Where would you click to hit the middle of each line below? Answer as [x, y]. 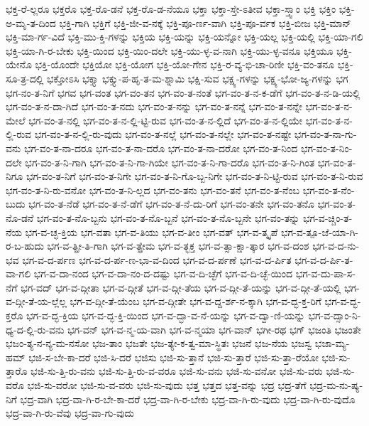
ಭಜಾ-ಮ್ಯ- [332, 343]
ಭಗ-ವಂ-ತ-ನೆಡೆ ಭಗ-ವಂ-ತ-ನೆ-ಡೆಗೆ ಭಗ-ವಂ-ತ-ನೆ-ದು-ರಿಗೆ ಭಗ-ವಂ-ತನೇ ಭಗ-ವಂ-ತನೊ [171, 204]
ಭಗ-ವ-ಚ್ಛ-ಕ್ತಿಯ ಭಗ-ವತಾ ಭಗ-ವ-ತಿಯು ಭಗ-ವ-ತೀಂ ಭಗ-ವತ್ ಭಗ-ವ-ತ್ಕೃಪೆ [152, 231]
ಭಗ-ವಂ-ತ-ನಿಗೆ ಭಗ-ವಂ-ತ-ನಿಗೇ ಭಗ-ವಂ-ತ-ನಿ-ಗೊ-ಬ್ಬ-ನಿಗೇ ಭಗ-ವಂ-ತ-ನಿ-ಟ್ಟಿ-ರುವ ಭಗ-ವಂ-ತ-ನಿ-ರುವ [194, 176]
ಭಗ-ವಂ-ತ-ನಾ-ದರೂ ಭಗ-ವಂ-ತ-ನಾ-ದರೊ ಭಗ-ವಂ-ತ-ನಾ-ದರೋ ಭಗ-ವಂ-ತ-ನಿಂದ [161, 148]
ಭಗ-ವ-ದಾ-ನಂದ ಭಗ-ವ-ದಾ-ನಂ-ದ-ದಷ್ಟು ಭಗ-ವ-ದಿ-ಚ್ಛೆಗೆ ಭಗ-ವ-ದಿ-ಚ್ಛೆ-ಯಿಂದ [163, 273]
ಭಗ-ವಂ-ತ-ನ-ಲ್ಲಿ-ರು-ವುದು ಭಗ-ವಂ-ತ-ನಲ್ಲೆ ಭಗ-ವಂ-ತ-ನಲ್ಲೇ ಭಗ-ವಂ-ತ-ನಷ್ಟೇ [163, 134]
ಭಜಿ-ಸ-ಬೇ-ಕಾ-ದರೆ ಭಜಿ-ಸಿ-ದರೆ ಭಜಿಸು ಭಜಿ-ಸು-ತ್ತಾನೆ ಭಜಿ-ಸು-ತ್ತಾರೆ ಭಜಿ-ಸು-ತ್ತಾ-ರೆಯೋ [174, 357]
